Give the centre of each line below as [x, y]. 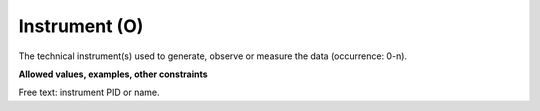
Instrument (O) [81, 26]
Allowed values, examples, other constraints [113, 74]
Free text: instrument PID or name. [89, 92]
